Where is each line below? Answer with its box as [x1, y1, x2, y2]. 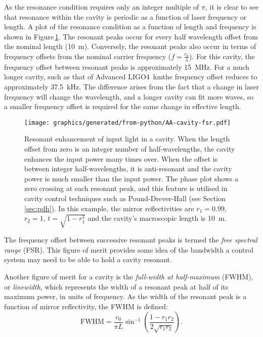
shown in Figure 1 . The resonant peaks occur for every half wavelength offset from [4, 31, 258, 41]
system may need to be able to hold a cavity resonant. [4, 254, 172, 265]
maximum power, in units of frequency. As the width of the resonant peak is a [4, 291, 247, 302]
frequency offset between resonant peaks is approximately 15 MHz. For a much [4, 61, 249, 72]
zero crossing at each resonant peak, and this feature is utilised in [24, 183, 228, 194]
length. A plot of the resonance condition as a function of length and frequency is [4, 21, 256, 32]
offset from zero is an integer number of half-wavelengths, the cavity [24, 143, 235, 154]
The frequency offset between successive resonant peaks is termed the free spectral [4, 234, 257, 245]
